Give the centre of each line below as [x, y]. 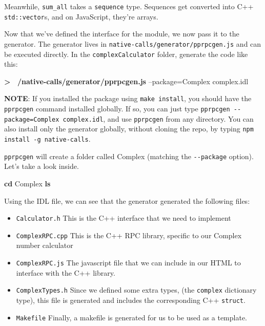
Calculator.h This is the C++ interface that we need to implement [124, 218]
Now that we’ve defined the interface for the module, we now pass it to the [122, 34]
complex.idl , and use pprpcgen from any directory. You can [158, 118]
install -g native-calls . [47, 139]
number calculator [45, 245]
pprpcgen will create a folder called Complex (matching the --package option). [129, 156]
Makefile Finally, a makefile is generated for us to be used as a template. [132, 317]
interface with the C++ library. [66, 272]
